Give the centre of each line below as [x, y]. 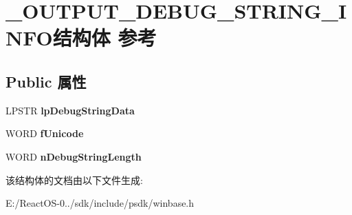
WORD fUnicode [45, 133]
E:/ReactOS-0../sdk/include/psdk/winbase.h [100, 203]
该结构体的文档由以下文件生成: [74, 180]
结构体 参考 [104, 38]
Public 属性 [46, 81]
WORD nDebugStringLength [74, 156]
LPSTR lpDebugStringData [70, 110]
